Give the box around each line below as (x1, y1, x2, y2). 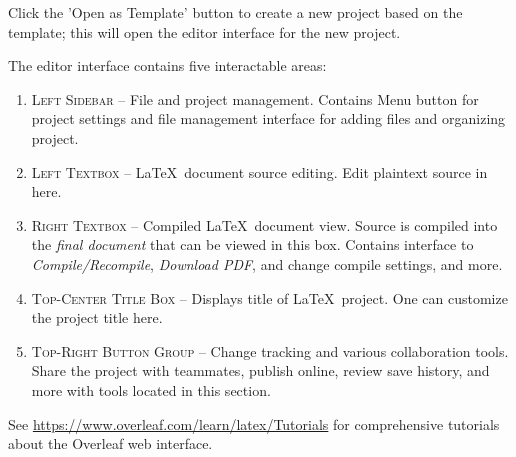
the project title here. (31, 307, 163, 328)
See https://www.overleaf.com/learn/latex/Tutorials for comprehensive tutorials (8, 413, 500, 434)
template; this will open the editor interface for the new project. (8, 21, 401, 42)
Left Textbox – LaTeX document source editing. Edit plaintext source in (31, 161, 488, 182)
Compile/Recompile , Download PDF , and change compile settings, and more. (31, 253, 503, 274)
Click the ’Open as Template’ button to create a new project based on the (8, 2, 463, 22)
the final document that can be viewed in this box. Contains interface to (31, 234, 474, 255)
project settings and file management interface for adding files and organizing (31, 108, 506, 129)
